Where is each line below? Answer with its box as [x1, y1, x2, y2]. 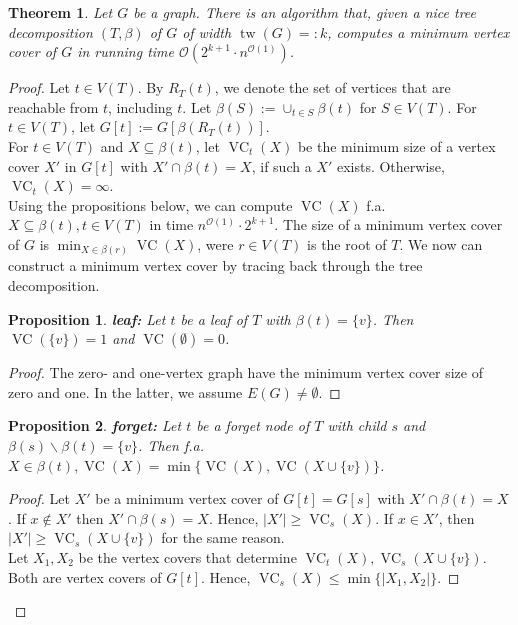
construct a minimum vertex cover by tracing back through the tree [8, 255, 423, 276]
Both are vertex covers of [8, 566, 162, 587]
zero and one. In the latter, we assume [8, 381, 243, 402]
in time [149, 214, 194, 235]
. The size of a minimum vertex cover [274, 214, 503, 235]
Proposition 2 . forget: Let [8, 415, 182, 436]
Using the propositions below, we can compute [8, 194, 293, 215]
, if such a [251, 155, 312, 176]
